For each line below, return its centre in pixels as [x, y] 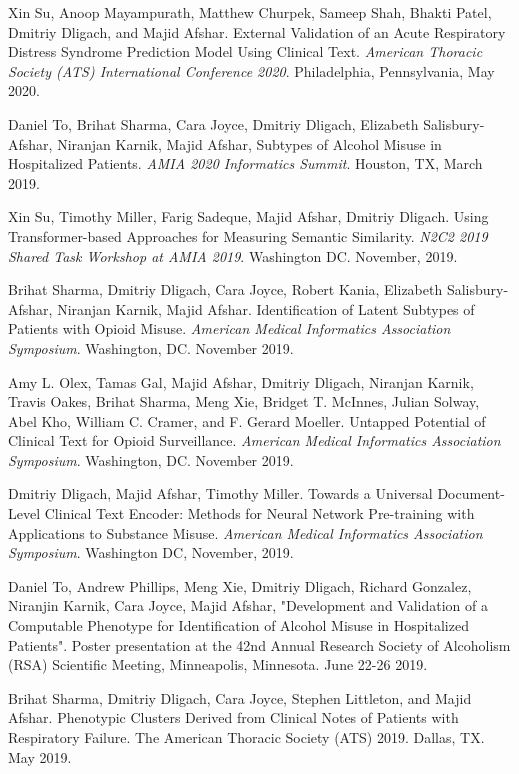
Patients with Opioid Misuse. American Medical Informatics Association [229, 328]
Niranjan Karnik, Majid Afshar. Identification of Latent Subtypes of [266, 308]
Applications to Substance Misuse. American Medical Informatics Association [245, 532]
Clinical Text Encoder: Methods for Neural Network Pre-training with [259, 513]
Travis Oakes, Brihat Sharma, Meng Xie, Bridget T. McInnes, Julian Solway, [244, 401]
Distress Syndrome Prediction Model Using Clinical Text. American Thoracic [245, 51]
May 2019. [40, 756]
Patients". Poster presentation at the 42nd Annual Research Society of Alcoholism [259, 644]
